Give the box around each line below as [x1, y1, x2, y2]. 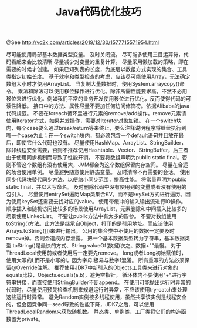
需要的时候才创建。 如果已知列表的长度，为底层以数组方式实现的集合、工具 [6, 66, 188, 73]
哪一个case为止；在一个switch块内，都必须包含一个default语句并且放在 [6, 132, 179, 139]
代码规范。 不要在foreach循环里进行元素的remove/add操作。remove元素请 [6, 110, 186, 117]
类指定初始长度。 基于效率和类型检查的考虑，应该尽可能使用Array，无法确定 [6, 73, 191, 80]
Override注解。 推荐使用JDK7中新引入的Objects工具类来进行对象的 [16, 264, 179, 271]
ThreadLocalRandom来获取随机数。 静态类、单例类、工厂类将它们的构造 [6, 308, 182, 315]
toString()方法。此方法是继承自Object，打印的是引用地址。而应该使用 [6, 220, 174, 227]
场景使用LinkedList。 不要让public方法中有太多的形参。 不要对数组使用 [6, 213, 177, 220]
